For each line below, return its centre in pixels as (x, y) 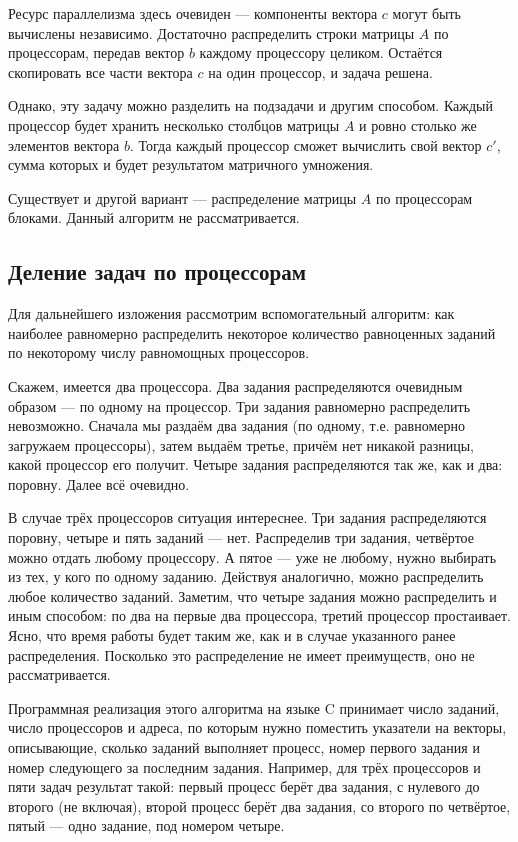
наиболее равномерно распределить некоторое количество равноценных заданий (252, 332)
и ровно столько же (418, 124)
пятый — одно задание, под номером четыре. (146, 825)
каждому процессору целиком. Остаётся (321, 52)
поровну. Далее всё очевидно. (99, 483)
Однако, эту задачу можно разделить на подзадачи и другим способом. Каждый (250, 105)
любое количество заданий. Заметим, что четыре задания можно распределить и (252, 595)
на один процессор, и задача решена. (320, 71)
